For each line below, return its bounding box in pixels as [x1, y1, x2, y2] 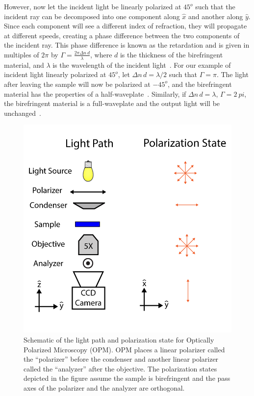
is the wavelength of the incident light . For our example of [52, 59, 231, 70]
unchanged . [4, 107, 41, 118]
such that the [195, 1, 235, 11]
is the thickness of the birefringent [120, 49, 223, 59]
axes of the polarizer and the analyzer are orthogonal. [24, 382, 185, 393]
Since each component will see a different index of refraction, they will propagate [4, 21, 247, 31]
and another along [188, 11, 243, 21]
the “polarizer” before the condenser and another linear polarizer [24, 354, 219, 364]
